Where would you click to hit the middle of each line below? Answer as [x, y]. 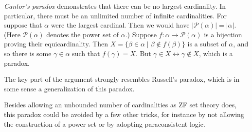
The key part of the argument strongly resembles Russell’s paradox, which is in [122, 79]
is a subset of [207, 44]
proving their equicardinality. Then [56, 44]
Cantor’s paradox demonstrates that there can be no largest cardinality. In [115, 6]
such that [86, 53]
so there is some [28, 53]
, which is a [216, 53]
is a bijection [223, 34]
